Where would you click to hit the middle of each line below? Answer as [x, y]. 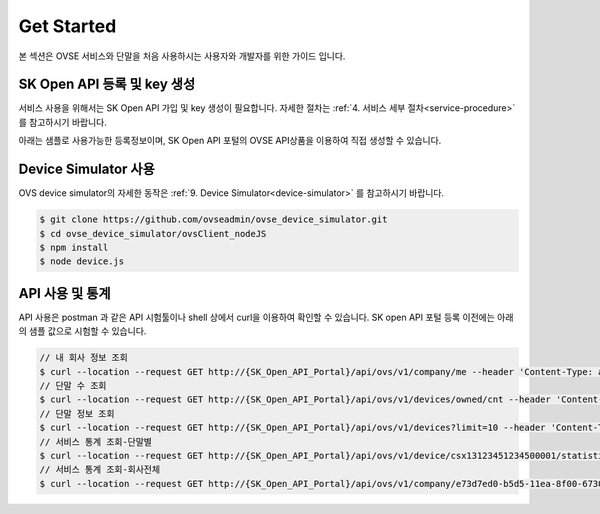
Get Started [67, 26]
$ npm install [74, 247]
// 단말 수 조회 [73, 385]
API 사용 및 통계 [64, 293]
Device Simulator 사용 [86, 169]
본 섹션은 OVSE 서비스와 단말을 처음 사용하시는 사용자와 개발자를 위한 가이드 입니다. [182, 56]
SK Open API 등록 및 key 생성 [106, 84]
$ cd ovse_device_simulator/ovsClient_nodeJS [153, 233]
